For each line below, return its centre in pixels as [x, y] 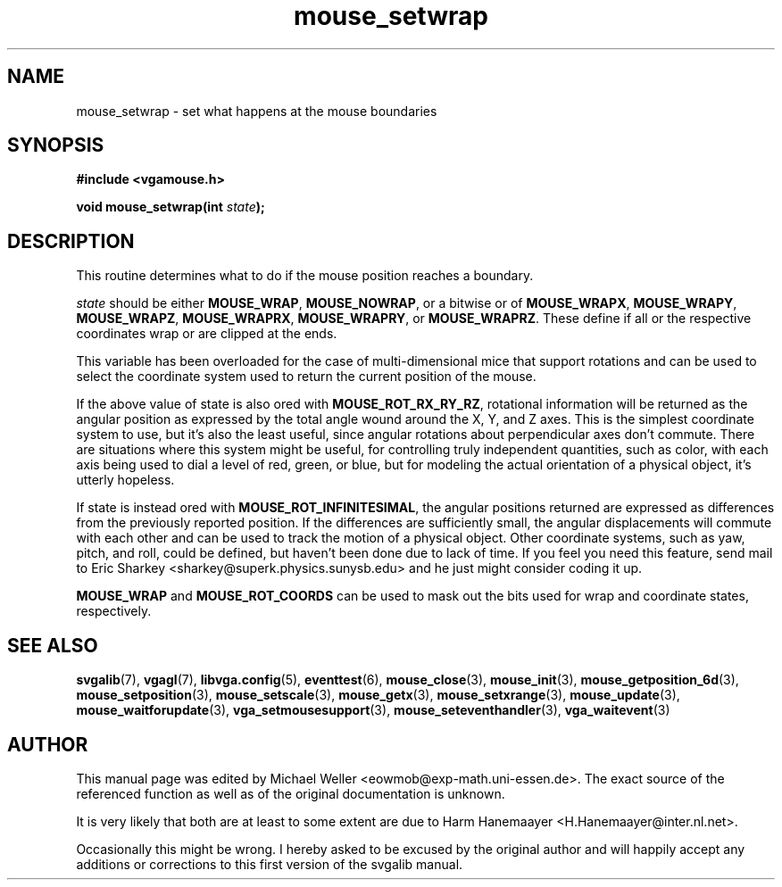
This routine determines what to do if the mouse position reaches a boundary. [305, 276]
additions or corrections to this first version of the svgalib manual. [270, 864]
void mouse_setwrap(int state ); [171, 207]
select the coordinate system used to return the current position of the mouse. [306, 377]
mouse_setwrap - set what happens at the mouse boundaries [257, 111]
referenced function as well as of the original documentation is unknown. [291, 793]
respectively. [114, 611]
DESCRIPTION [71, 241]
